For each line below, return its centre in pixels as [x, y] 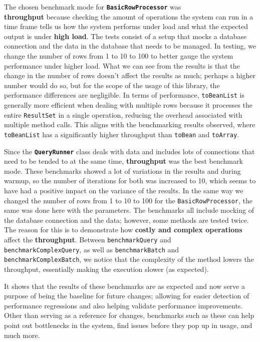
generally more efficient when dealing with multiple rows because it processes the [128, 105]
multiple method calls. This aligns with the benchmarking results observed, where [130, 124]
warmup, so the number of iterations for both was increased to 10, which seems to [130, 181]
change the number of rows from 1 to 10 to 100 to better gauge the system [119, 56]
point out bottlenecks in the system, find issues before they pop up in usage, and [128, 325]
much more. [22, 335]
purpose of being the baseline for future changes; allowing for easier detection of [127, 296]
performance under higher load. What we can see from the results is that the [122, 65]
